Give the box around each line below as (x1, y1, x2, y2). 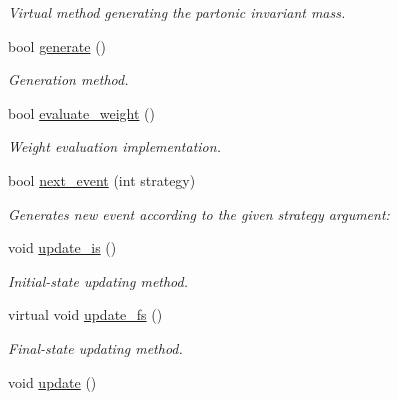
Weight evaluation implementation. (8, 136, 221, 157)
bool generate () (8, 35, 107, 56)
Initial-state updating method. (8, 270, 189, 291)
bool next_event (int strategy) (8, 169, 196, 190)
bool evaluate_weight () (8, 102, 156, 123)
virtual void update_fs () (8, 304, 163, 325)
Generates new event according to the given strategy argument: (8, 203, 390, 224)
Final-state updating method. (8, 337, 183, 358)
